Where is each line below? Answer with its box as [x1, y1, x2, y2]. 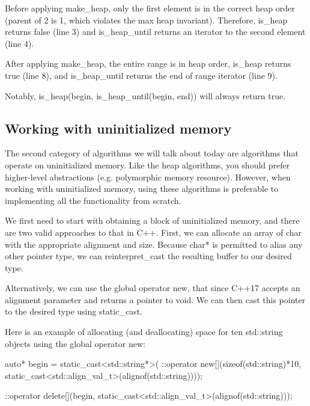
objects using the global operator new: [5, 337, 145, 349]
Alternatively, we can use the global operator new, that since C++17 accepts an [5, 281, 300, 294]
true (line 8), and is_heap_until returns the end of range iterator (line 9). [5, 69, 278, 81]
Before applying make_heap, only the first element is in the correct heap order [5, 2, 295, 14]
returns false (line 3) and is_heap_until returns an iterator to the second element [5, 25, 306, 38]
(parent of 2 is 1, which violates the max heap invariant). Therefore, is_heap [5, 13, 288, 26]
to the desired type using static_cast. [5, 305, 142, 318]
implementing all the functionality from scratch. [5, 194, 181, 206]
